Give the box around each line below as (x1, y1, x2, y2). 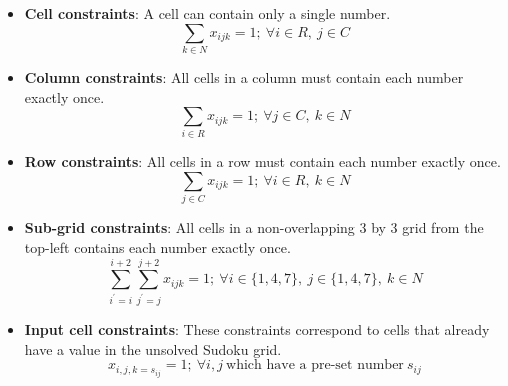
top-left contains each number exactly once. (24, 236, 291, 257)
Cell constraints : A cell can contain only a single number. (24, 3, 391, 23)
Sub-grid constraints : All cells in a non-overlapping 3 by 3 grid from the (24, 217, 484, 238)
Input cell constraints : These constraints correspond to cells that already (24, 319, 490, 340)
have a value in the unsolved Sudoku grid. (24, 338, 282, 359)
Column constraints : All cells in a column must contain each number (24, 66, 464, 87)
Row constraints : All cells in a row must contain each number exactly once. (24, 151, 501, 172)
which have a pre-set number (226, 358, 404, 373)
